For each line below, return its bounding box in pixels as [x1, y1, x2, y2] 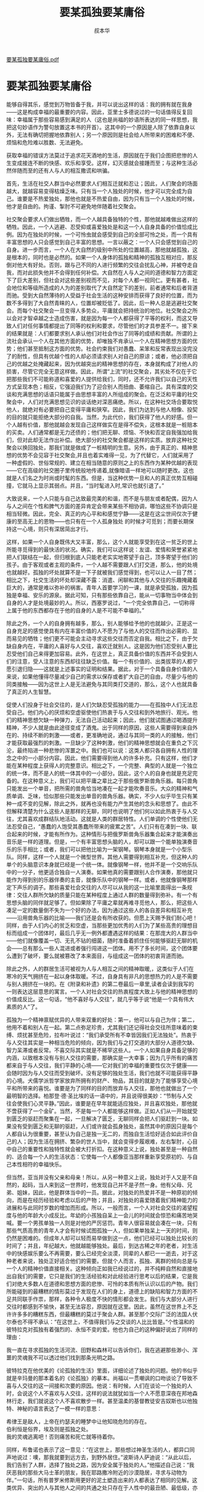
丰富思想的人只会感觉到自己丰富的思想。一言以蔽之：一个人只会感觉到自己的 [6, 238, 198, 245]
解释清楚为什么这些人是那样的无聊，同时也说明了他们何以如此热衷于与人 [11, 807, 192, 814]
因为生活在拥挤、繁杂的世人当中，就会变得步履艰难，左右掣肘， [27, 1138, 187, 1145]
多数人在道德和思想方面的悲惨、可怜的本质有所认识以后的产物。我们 [27, 1280, 198, 1287]
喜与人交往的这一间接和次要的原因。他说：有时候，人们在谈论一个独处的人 [6, 1382, 192, 1389]
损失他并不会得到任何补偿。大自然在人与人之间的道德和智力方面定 [32, 268, 198, 276]
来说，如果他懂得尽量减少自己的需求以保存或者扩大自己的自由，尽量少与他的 [6, 673, 198, 680]
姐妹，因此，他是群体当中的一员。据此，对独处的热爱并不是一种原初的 [16, 1188, 192, 1196]
